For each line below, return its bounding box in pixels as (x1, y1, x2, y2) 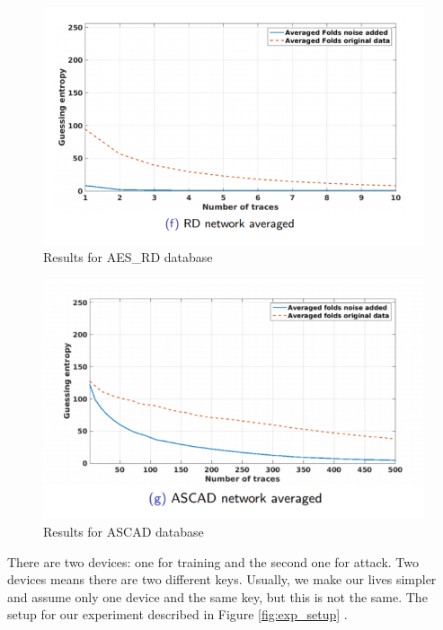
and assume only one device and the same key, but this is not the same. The (7, 587, 428, 606)
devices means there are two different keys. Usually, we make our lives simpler (7, 570, 437, 589)
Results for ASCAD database (43, 522, 204, 541)
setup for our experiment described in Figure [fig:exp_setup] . (7, 605, 348, 624)
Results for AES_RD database (43, 248, 213, 267)
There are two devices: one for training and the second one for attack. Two (7, 552, 420, 571)
